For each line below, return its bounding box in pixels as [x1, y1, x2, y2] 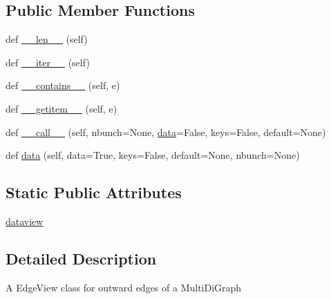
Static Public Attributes [6, 182, 182, 203]
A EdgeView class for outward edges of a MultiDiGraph [6, 280, 242, 294]
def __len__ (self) [6, 32, 88, 46]
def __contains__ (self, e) [6, 78, 120, 93]
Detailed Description [6, 247, 157, 269]
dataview [6, 213, 44, 228]
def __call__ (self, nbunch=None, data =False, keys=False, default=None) [6, 124, 326, 139]
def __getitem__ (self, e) [6, 101, 117, 115]
